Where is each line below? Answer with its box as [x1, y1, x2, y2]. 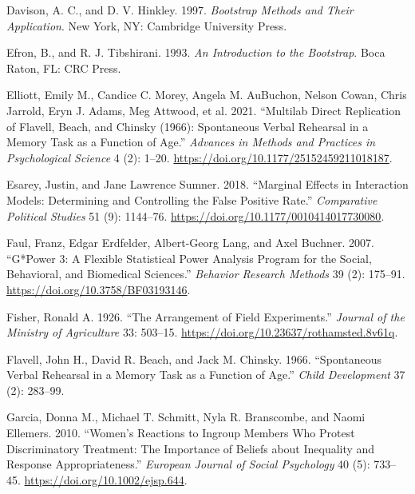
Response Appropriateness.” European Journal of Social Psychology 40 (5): [6, 456, 370, 472]
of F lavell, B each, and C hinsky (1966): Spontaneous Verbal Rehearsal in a [6, 118, 369, 134]
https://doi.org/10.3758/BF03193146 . [6, 281, 191, 297]
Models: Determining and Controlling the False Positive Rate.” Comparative [6, 191, 377, 208]
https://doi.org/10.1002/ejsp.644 [24, 471, 184, 488]
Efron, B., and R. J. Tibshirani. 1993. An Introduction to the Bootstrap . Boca [6, 44, 385, 61]
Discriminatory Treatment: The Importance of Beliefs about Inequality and [6, 440, 375, 456]
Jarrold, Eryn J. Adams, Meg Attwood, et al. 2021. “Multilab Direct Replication [6, 102, 401, 118]
